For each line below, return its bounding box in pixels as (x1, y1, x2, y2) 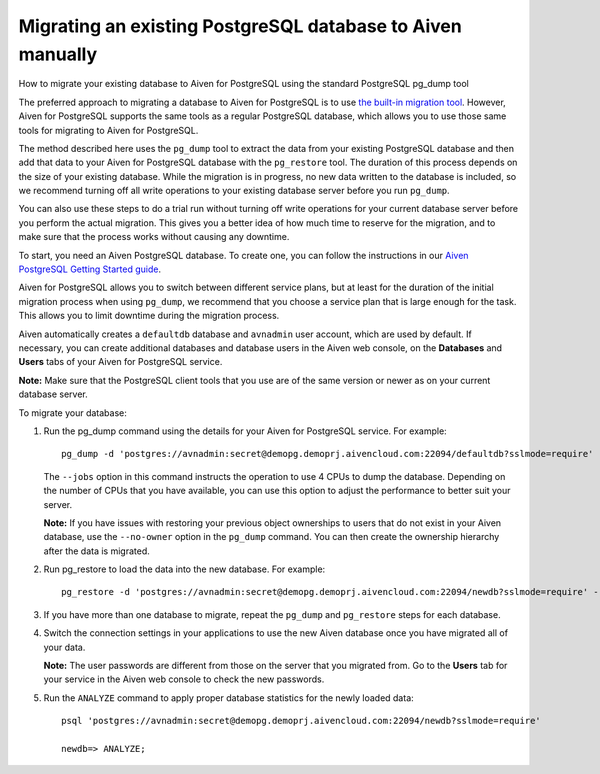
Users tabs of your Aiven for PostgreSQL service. (18, 356, 223, 368)
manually (18, 43, 98, 65)
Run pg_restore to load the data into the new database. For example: (43, 563, 326, 575)
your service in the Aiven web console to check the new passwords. (43, 673, 325, 685)
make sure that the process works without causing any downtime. (18, 231, 290, 243)
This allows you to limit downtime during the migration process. (18, 310, 280, 322)
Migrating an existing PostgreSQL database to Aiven (18, 15, 462, 37)
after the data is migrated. (43, 545, 150, 557)
